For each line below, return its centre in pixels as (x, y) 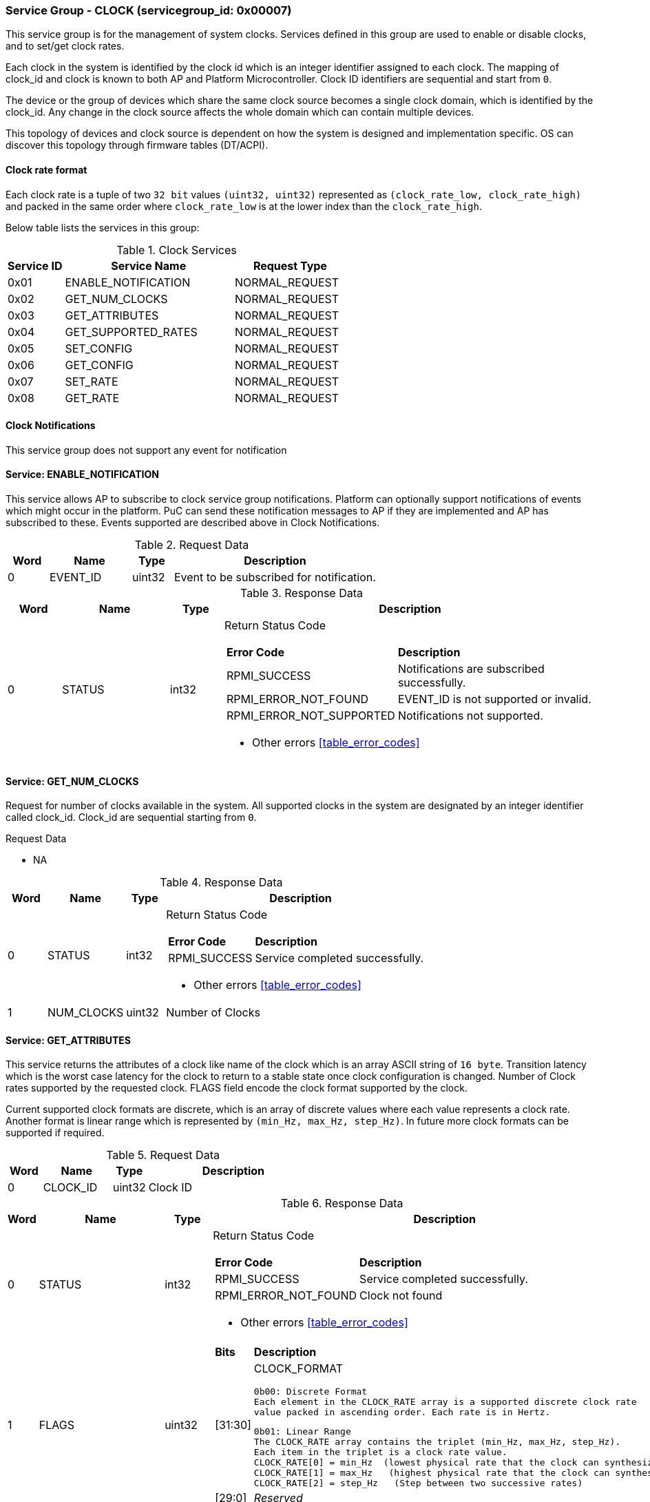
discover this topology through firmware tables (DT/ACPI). (137, 145)
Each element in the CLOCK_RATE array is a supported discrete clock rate (445, 1402)
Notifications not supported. (470, 716)
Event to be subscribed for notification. (275, 577)
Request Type (290, 265)
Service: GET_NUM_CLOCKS (72, 781)
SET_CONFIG (99, 348)
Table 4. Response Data (221, 883)
